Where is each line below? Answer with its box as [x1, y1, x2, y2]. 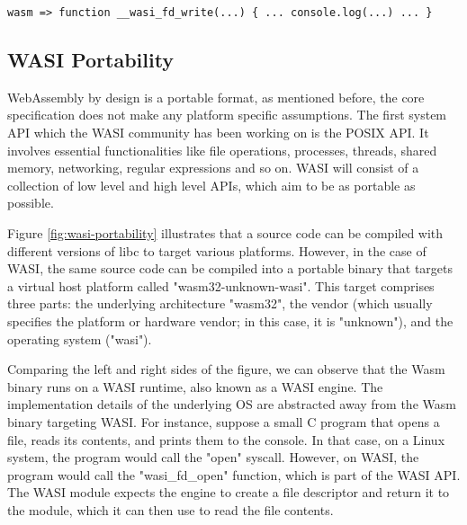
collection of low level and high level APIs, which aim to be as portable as [7, 175, 416, 194]
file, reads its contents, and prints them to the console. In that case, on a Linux [7, 430, 445, 449]
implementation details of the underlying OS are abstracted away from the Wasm [7, 395, 456, 414]
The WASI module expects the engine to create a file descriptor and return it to [7, 483, 450, 502]
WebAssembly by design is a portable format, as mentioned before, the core [7, 87, 425, 106]
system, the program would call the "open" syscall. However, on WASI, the [7, 448, 419, 467]
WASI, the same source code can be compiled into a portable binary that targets [7, 259, 454, 278]
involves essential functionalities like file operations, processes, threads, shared [7, 140, 437, 159]
